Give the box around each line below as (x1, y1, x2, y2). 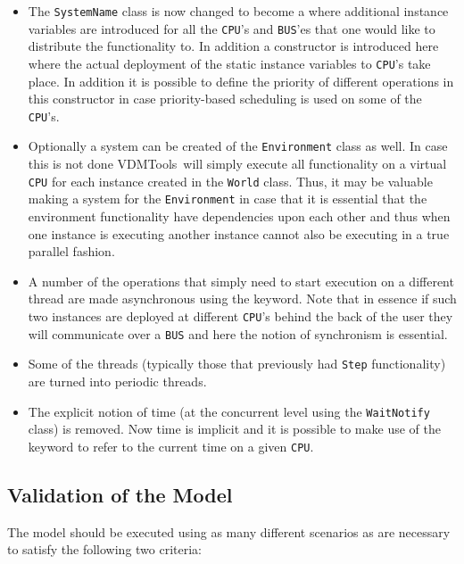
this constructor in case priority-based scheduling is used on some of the (28, 89, 422, 108)
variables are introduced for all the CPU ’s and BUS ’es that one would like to (28, 19, 435, 37)
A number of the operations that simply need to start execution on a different (28, 271, 454, 290)
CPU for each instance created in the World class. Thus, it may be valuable (28, 171, 433, 190)
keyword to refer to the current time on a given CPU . (28, 436, 314, 455)
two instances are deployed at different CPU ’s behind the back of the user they (28, 306, 453, 325)
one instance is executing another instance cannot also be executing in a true (28, 224, 450, 243)
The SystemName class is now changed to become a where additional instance (28, 2, 449, 20)
